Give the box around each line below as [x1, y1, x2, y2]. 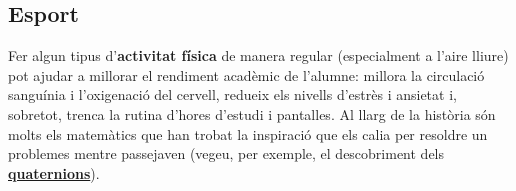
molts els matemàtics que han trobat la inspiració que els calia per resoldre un [8, 123, 488, 144]
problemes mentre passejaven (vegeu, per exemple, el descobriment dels [8, 143, 445, 164]
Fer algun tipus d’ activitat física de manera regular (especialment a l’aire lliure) [8, 45, 509, 66]
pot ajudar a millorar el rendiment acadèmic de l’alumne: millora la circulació [8, 64, 485, 85]
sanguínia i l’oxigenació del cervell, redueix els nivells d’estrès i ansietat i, [8, 84, 457, 105]
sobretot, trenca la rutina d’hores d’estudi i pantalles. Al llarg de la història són [8, 103, 496, 124]
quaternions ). [8, 162, 100, 183]
